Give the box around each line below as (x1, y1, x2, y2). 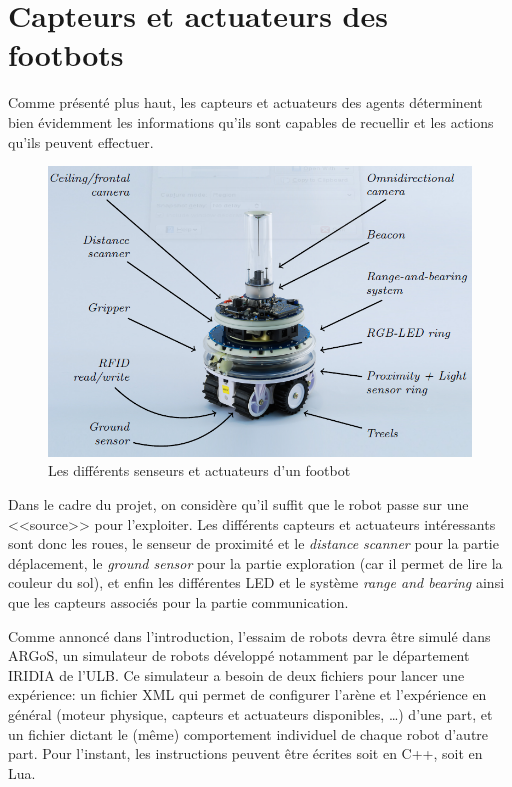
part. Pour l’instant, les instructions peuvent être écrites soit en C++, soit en (8, 743, 483, 764)
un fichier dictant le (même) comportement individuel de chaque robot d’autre (8, 723, 489, 744)
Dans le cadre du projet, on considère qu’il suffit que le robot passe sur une (8, 493, 469, 514)
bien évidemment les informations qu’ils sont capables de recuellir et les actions (8, 111, 494, 132)
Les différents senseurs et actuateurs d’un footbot (48, 460, 351, 481)
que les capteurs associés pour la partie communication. (8, 591, 349, 612)
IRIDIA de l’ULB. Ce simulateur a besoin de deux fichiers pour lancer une (8, 664, 465, 685)
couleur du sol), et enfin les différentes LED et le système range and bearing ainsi (8, 572, 505, 593)
